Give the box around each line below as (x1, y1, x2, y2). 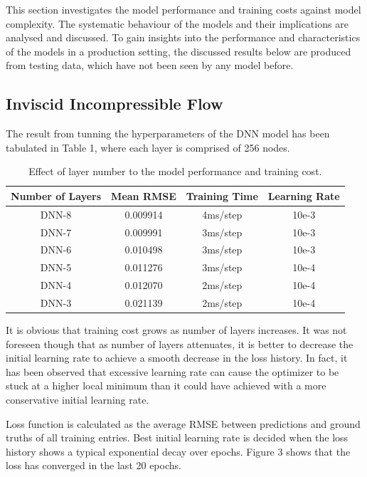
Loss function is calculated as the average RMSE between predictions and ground (6, 416, 361, 431)
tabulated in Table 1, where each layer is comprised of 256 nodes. (6, 140, 290, 154)
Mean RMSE (111, 188, 176, 203)
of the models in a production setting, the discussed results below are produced (6, 43, 351, 58)
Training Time (186, 188, 258, 203)
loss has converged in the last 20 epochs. (6, 458, 181, 473)
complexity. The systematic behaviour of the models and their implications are (6, 16, 349, 31)
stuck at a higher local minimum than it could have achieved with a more (6, 378, 326, 393)
